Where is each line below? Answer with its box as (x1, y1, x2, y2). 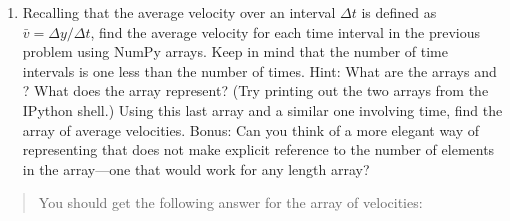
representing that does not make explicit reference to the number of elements (22, 139, 495, 160)
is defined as (361, 2, 437, 22)
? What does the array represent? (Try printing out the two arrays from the (22, 80, 489, 101)
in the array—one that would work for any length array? (22, 158, 370, 179)
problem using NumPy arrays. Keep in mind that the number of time (22, 41, 448, 62)
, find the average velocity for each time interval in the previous (90, 21, 481, 42)
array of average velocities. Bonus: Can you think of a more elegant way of (22, 119, 480, 140)
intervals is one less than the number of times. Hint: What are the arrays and (22, 60, 497, 81)
